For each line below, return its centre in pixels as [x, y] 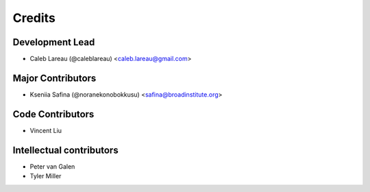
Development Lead [54, 42]
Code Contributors [53, 114]
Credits [34, 18]
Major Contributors [54, 78]
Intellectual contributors [66, 150]
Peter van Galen [52, 166]
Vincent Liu [46, 130]
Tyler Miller [46, 176]
